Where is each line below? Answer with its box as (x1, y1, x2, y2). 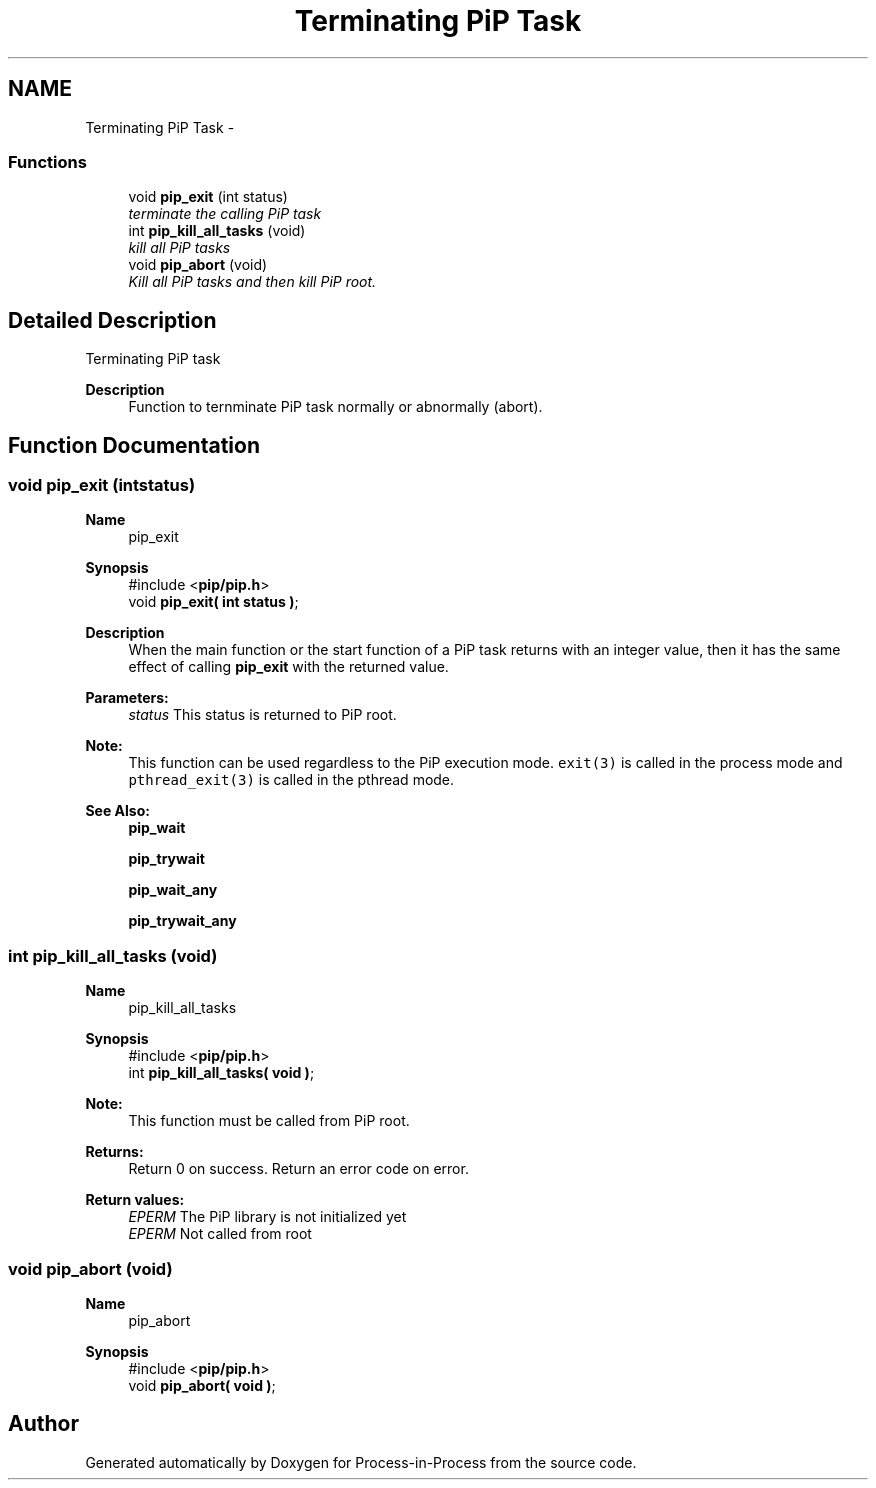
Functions (8, 151, 87, 172)
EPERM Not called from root (128, 1225, 312, 1243)
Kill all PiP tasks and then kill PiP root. (128, 273, 377, 291)
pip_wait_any (128, 881, 218, 899)
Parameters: (85, 689, 169, 707)
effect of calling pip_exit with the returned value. (128, 658, 449, 676)
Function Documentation (8, 432, 260, 458)
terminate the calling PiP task (128, 205, 322, 223)
